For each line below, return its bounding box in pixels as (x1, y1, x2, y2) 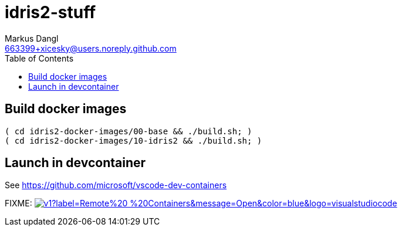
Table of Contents (5, 53, 74, 63)
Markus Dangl (5, 33, 59, 43)
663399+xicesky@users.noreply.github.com (5, 43, 177, 53)
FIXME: (5, 198, 32, 209)
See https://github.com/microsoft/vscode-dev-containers (5, 180, 227, 191)
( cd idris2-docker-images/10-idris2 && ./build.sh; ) (5, 135, 262, 145)
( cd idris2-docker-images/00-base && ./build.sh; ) (5, 126, 252, 136)
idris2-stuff (5, 2, 96, 22)
